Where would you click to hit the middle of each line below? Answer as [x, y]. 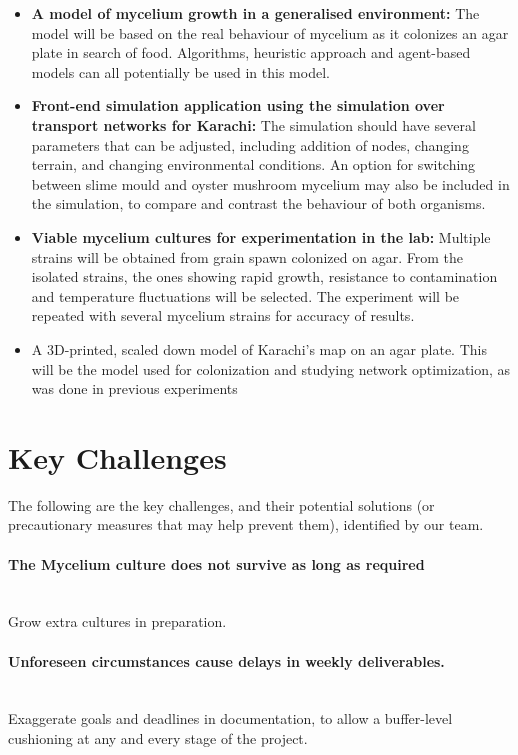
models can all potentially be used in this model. [180, 71]
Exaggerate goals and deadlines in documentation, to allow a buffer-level [230, 718]
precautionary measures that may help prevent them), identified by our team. [246, 524]
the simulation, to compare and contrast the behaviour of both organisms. [258, 203]
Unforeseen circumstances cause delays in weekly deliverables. [226, 660]
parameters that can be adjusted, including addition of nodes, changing [250, 144]
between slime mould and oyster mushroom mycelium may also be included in [270, 183]
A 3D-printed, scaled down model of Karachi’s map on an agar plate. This [259, 348]
